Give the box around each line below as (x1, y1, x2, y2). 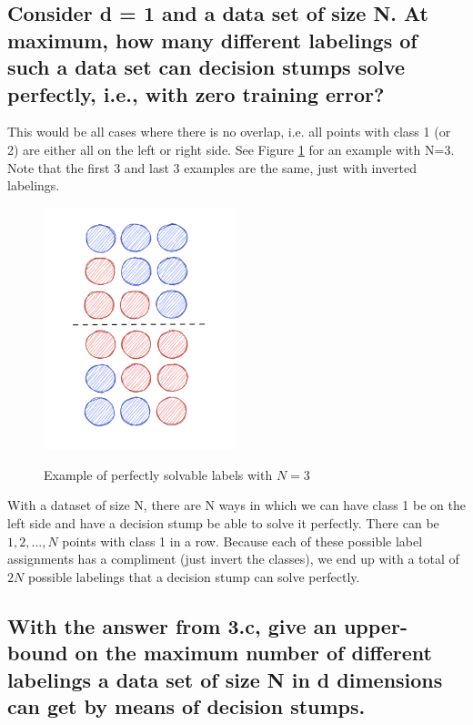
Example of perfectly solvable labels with (44, 465, 273, 484)
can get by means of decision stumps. (7, 691, 366, 720)
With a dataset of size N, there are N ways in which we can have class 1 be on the (7, 495, 466, 515)
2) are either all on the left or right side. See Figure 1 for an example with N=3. (7, 139, 455, 158)
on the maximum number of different (75, 638, 432, 667)
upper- (343, 611, 408, 639)
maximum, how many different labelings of (7, 26, 418, 54)
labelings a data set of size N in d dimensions (7, 665, 443, 693)
